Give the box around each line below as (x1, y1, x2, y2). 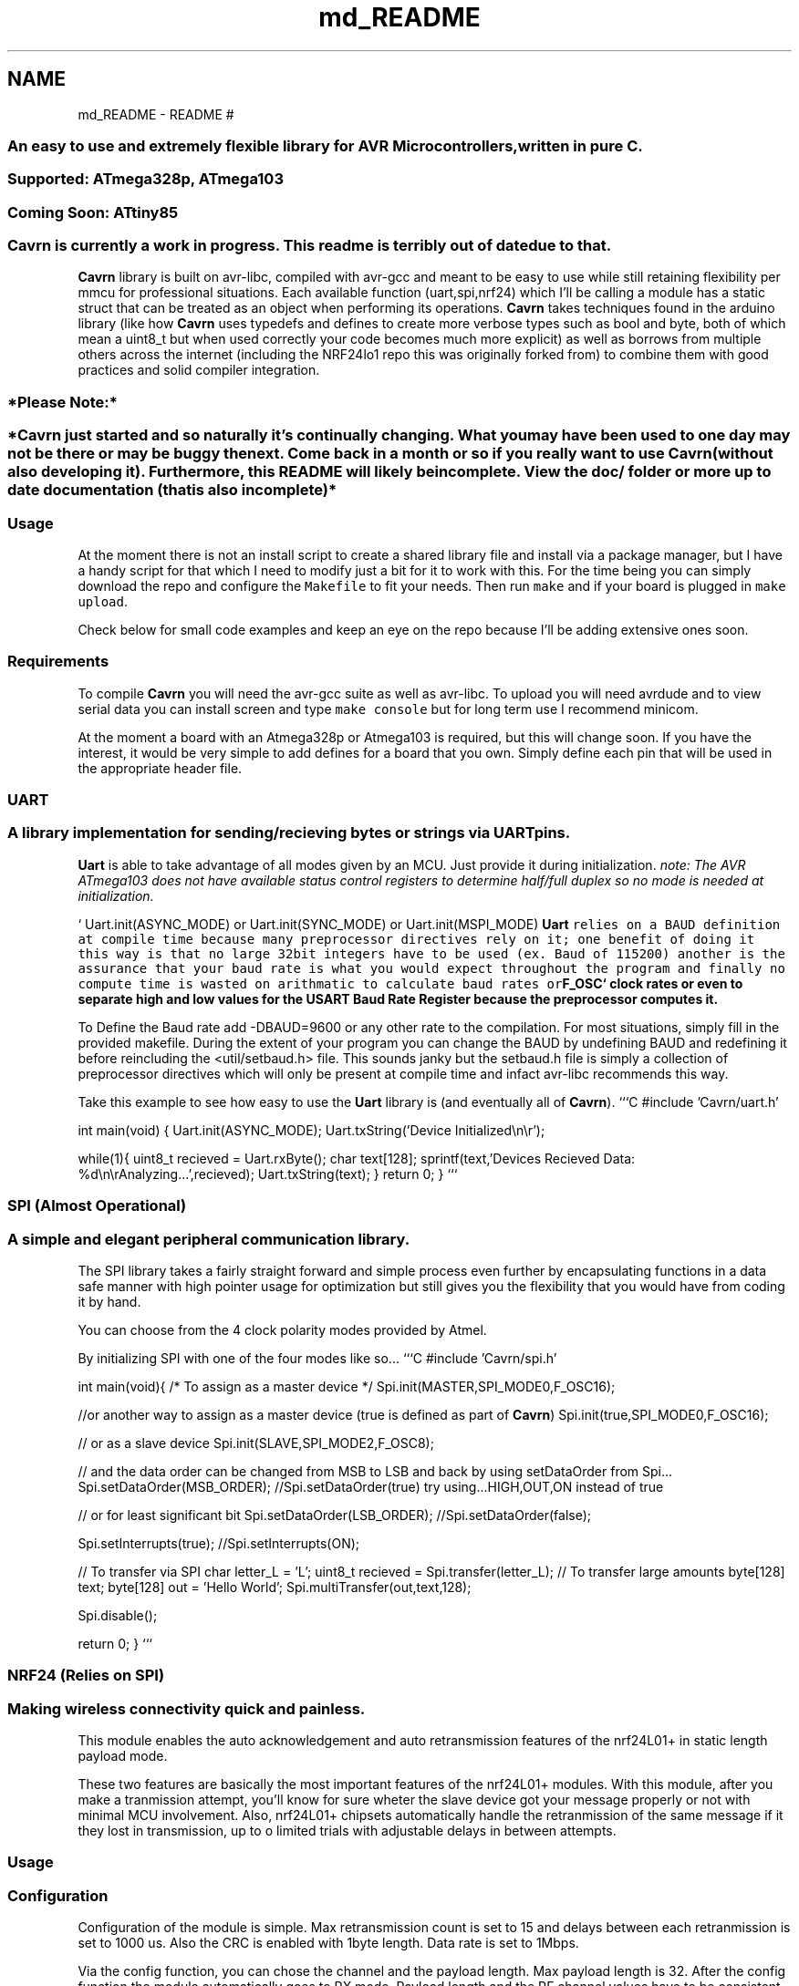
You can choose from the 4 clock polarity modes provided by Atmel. (78, 1321, 487, 1338)
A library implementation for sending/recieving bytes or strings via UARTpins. (7, 823, 571, 843)
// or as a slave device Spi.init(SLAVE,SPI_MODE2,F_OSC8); (78, 1434, 434, 1451)
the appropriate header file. (78, 760, 243, 776)
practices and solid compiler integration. (78, 362, 320, 378)
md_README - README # (78, 106, 234, 122)
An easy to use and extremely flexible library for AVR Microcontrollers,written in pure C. (7, 136, 643, 155)
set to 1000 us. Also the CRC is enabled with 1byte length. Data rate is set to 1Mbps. (78, 1935, 579, 1951)
